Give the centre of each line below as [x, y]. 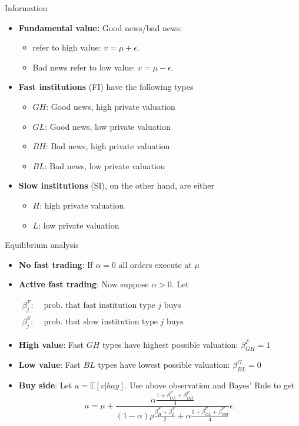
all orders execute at [155, 264]
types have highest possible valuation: [170, 344]
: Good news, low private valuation [108, 126]
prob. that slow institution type [101, 322]
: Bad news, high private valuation [108, 146]
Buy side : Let [45, 385]
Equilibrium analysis [42, 245]
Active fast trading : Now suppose [84, 284]
